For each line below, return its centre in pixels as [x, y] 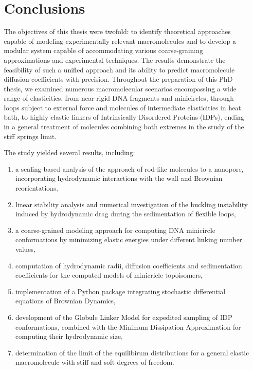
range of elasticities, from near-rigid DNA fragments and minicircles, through [119, 98]
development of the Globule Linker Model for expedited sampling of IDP [124, 317]
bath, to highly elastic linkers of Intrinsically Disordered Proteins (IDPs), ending [124, 117]
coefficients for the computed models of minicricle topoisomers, [109, 275]
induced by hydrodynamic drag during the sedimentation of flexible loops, [126, 214]
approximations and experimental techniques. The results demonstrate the [115, 60]
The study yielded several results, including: [70, 152]
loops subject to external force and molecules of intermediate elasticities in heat [123, 107]
